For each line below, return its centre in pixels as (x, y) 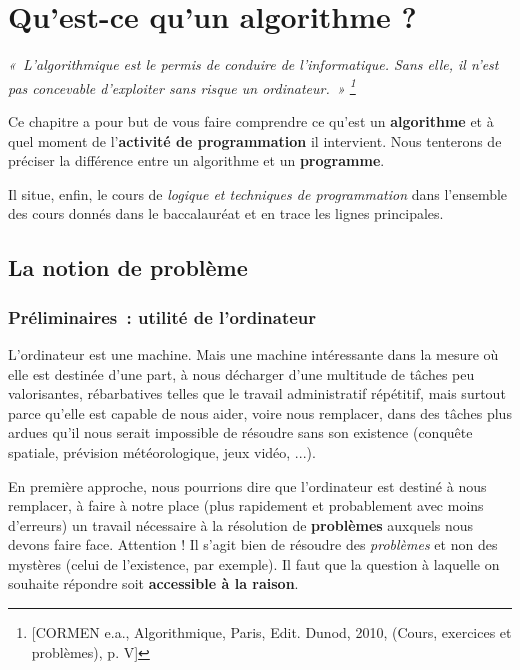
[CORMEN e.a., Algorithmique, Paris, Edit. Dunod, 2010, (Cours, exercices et (271, 632)
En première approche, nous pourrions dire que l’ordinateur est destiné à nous (247, 485)
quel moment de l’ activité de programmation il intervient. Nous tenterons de (255, 140)
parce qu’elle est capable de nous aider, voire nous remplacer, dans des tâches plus (260, 412)
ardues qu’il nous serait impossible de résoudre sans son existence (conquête (240, 432)
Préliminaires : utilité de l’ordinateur (162, 316)
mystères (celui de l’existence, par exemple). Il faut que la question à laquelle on (254, 563)
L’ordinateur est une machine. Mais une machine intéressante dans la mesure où (253, 353)
